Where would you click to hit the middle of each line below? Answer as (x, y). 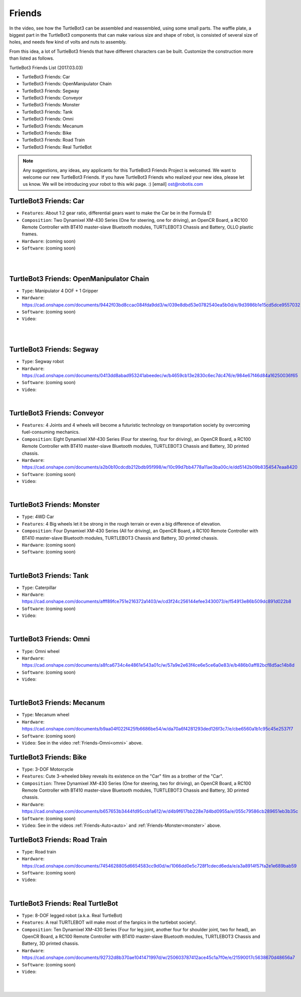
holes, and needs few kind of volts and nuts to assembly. (68, 42)
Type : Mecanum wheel (46, 715)
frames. (30, 234)
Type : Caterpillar (39, 587)
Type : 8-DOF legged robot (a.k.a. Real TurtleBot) (72, 915)
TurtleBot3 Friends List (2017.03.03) (46, 67)
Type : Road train (39, 851)
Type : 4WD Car (38, 517)
